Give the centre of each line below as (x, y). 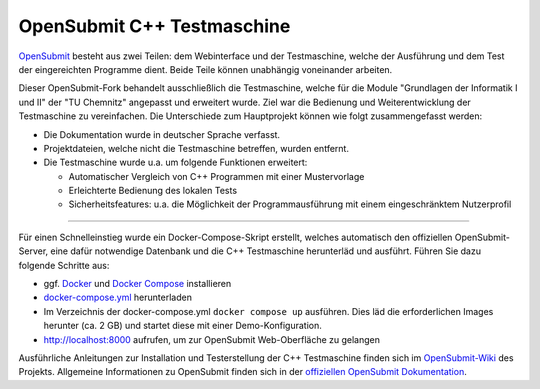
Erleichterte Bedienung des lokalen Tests (153, 191)
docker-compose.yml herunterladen (117, 297)
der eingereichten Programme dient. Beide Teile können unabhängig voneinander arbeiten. (205, 69)
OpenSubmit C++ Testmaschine (154, 26)
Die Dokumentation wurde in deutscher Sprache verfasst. (161, 134)
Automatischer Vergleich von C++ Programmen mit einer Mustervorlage (216, 176)
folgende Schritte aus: (64, 265)
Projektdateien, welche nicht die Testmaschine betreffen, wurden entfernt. (196, 148)
